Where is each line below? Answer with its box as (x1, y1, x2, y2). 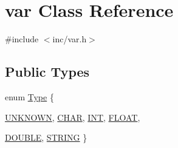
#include (5, 33, 39, 45)
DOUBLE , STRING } (5, 131, 87, 144)
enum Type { (5, 90, 54, 103)
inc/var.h (52, 33, 87, 45)
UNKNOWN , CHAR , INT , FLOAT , (5, 111, 140, 123)
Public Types (5, 62, 90, 81)
